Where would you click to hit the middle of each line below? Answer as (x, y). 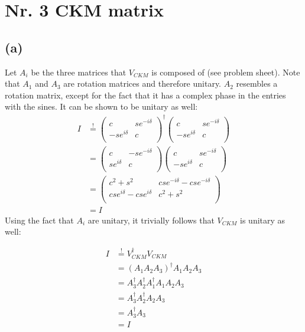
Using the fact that (39, 220)
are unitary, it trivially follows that (151, 220)
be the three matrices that (79, 72)
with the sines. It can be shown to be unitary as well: (101, 106)
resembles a (257, 83)
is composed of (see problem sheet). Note (226, 72)
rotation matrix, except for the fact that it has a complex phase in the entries (145, 95)
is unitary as (263, 220)
